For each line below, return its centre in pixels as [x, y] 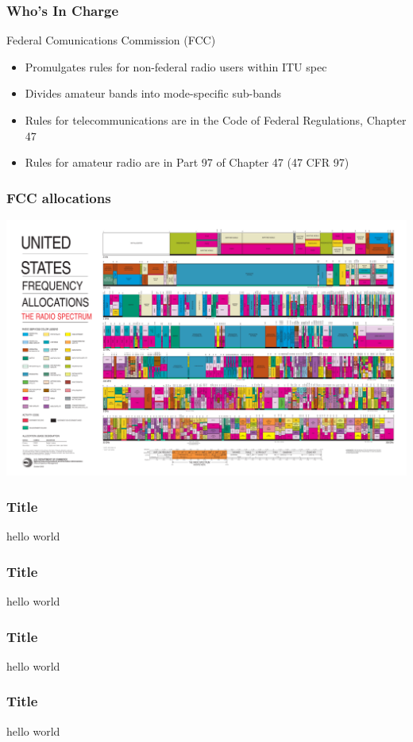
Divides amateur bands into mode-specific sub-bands [153, 93]
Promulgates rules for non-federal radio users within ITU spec [176, 66]
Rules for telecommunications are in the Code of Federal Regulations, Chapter [216, 120]
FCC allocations [59, 197]
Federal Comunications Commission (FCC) [111, 40]
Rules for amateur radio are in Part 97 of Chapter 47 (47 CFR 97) [187, 162]
